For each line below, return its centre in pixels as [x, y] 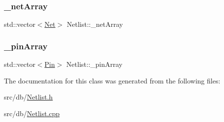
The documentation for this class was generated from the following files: [112, 80]
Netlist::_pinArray [95, 64]
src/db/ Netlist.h [28, 97]
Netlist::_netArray [95, 24]
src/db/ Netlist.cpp [32, 113]
